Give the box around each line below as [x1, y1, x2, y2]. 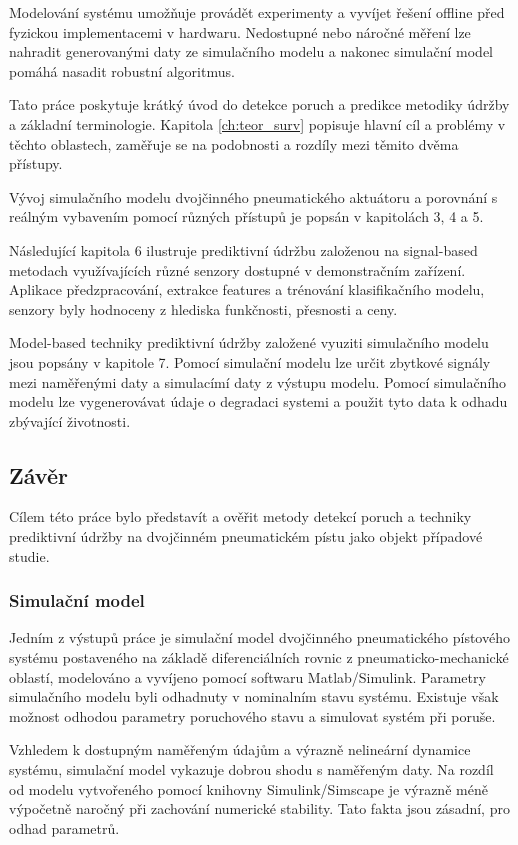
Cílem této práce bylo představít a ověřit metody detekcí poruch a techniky [9, 506, 472, 527]
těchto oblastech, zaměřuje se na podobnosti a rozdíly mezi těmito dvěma [9, 133, 459, 154]
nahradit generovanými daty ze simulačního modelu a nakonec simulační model [9, 41, 494, 62]
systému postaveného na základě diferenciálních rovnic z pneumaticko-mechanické [9, 647, 509, 668]
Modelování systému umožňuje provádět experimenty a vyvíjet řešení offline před [9, 2, 505, 22]
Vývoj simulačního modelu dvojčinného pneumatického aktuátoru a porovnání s [9, 186, 498, 207]
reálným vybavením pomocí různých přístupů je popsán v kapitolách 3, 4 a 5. [9, 206, 484, 227]
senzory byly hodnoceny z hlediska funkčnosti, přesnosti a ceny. [9, 298, 398, 319]
